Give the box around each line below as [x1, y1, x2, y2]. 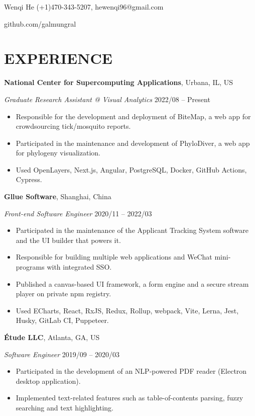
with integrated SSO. [47, 262, 112, 272]
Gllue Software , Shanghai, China [4, 191, 111, 202]
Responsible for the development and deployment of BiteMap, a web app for [16, 111, 251, 121]
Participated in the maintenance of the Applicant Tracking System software [16, 225, 249, 235]
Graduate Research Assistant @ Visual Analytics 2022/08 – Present [4, 94, 210, 104]
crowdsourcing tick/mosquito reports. [16, 121, 131, 131]
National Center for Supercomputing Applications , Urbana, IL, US [4, 77, 233, 88]
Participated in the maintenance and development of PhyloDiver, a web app [16, 137, 250, 148]
